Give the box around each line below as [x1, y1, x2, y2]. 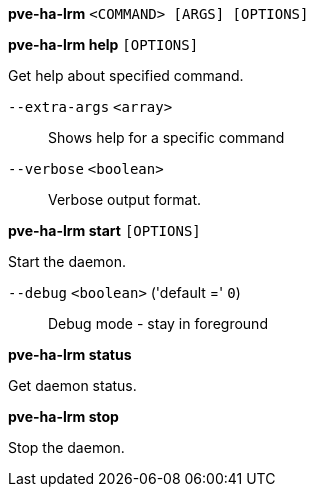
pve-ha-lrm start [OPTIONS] [8, 222, 201, 239]
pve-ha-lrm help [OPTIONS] [8, 36, 199, 53]
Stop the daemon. [8, 439, 125, 456]
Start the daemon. [8, 253, 127, 270]
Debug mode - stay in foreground [48, 315, 268, 332]
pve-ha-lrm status [8, 346, 132, 363]
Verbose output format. [48, 191, 202, 208]
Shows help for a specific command [48, 129, 285, 146]
